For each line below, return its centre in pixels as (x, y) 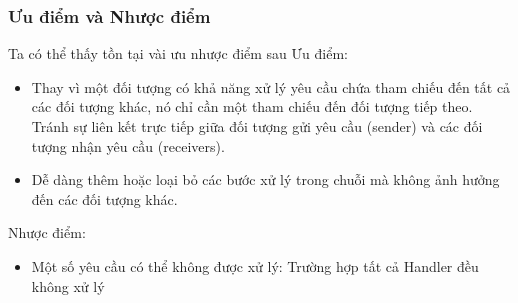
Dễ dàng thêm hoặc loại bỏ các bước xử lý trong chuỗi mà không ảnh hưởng (265, 179)
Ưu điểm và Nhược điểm (109, 15)
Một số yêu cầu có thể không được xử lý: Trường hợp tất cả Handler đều (255, 265)
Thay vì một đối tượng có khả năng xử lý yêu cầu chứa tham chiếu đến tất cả (271, 86)
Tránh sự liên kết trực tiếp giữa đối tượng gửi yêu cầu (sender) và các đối (257, 126)
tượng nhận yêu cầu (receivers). (128, 145)
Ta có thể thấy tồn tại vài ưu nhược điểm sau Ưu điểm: (178, 53)
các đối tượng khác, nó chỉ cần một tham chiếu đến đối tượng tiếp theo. (252, 106)
